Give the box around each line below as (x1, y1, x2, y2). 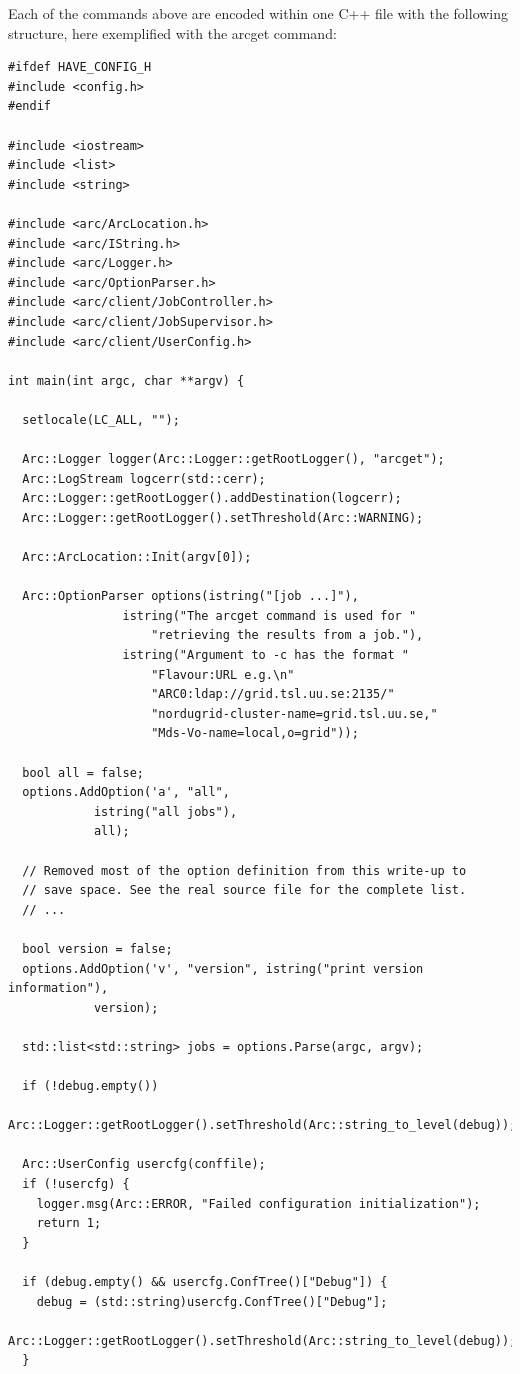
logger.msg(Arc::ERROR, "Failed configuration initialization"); (36, 1196, 481, 1211)
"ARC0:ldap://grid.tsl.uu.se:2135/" (151, 687, 395, 702)
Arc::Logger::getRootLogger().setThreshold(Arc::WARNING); (22, 510, 424, 525)
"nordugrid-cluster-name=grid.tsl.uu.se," (151, 706, 438, 721)
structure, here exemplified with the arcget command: (8, 22, 337, 43)
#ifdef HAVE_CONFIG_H (8, 60, 152, 75)
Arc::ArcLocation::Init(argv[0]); (22, 550, 252, 565)
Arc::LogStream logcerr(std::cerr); (22, 471, 266, 486)
